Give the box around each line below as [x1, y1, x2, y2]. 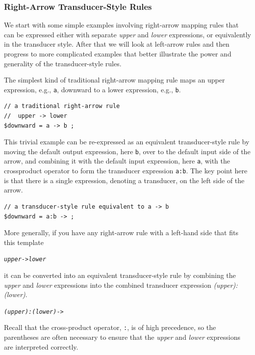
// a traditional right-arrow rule [4, 103, 120, 110]
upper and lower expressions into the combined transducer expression [4, 279, 211, 290]
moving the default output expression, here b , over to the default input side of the [4, 146, 251, 156]
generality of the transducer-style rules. [4, 58, 122, 68]
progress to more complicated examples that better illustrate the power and [4, 49, 231, 58]
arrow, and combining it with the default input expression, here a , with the [4, 156, 230, 166]
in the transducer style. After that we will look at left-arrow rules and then [4, 39, 229, 49]
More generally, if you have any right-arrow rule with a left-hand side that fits [4, 227, 238, 238]
